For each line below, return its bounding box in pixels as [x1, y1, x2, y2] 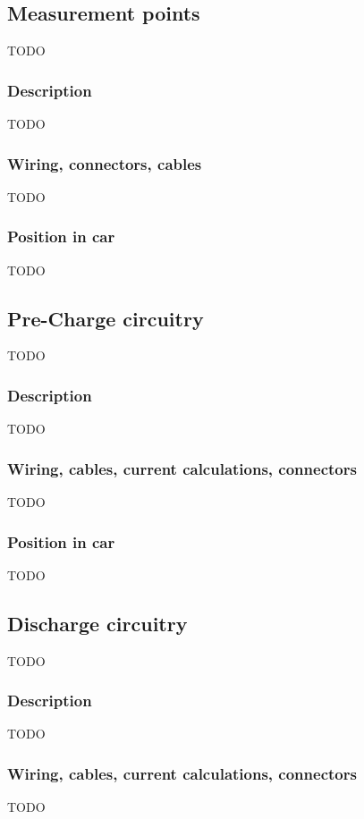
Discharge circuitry [7, 609, 188, 637]
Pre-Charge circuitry [7, 304, 204, 332]
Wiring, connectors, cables [7, 152, 202, 174]
